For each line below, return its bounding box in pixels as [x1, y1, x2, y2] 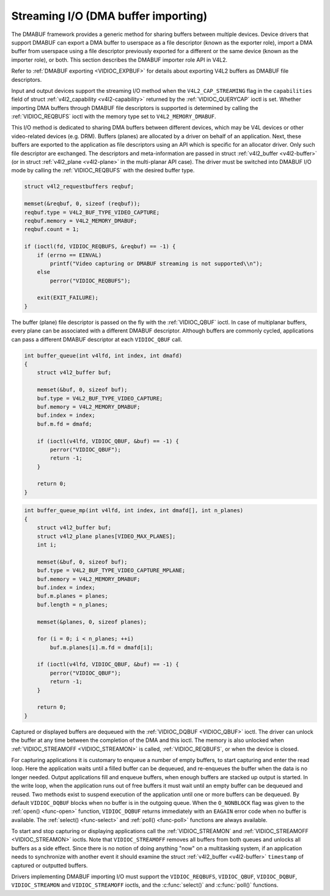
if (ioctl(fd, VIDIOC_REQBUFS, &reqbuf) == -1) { [24, 243, 176, 250]
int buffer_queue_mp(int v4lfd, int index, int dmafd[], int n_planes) [24, 507, 244, 514]
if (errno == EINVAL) [37, 251, 102, 259]
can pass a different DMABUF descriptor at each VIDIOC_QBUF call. [11, 336, 183, 343]
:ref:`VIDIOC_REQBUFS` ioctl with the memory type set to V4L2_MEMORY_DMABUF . [11, 113, 216, 120]
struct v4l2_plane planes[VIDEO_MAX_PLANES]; [37, 532, 176, 540]
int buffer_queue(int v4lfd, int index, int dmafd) [24, 352, 183, 359]
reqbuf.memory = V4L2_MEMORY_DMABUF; [24, 217, 137, 224]
